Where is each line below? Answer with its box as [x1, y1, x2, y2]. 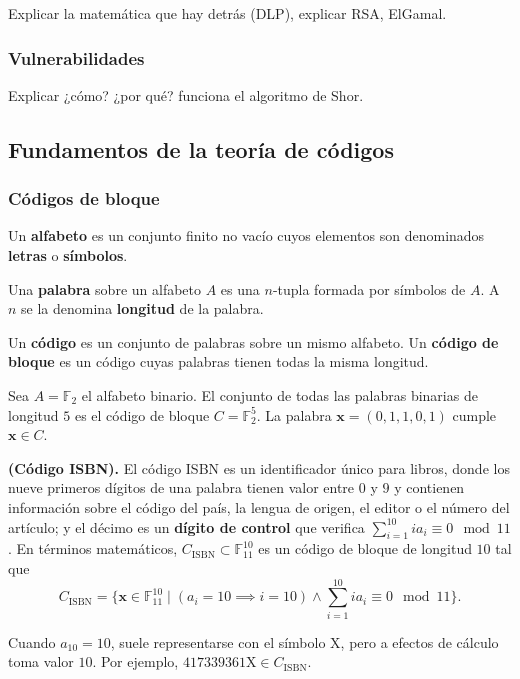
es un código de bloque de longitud [258, 538, 472, 559]
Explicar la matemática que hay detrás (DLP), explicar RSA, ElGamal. [8, 3, 447, 23]
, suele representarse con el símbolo [110, 631, 326, 652]
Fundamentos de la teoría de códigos [8, 133, 394, 164]
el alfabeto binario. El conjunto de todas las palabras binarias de [81, 384, 478, 405]
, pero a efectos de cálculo [340, 631, 499, 652]
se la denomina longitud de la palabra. [21, 298, 264, 319]
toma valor [8, 651, 74, 672]
